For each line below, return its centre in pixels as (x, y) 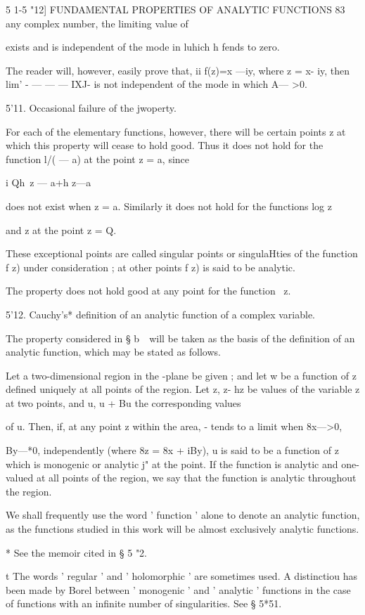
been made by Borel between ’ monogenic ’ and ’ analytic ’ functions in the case (178, 589)
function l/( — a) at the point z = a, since (98, 158)
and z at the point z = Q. (61, 229)
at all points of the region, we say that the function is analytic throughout (196, 478)
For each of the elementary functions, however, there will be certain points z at (176, 131)
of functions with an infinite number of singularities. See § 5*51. (144, 603)
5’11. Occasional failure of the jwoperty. (91, 107)
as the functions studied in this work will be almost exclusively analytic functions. (182, 529)
